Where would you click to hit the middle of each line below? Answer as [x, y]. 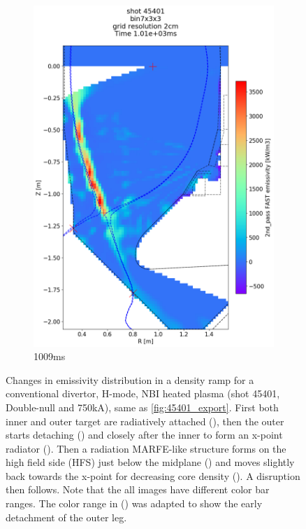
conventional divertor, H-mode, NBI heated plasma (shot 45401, [143, 393]
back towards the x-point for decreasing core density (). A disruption [153, 475]
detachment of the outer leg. [66, 517]
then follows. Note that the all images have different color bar [138, 489]
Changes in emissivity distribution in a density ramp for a [130, 379]
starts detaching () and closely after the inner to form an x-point [144, 435]
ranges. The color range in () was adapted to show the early [134, 503]
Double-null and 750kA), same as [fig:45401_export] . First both [142, 407]
